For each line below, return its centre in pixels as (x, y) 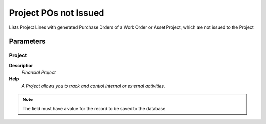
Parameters (27, 41)
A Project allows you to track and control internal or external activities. (93, 86)
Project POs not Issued (57, 13)
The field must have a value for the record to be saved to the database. (95, 108)
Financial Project (39, 72)
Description (21, 65)
